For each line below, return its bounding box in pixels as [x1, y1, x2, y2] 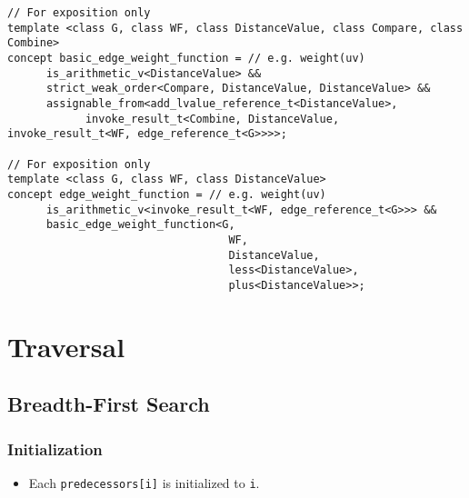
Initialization [7, 437, 103, 460]
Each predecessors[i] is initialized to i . [28, 473, 260, 492]
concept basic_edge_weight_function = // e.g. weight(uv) [7, 51, 365, 65]
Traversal [7, 327, 125, 364]
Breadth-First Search [7, 390, 210, 418]
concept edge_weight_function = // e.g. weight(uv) [7, 187, 326, 201]
